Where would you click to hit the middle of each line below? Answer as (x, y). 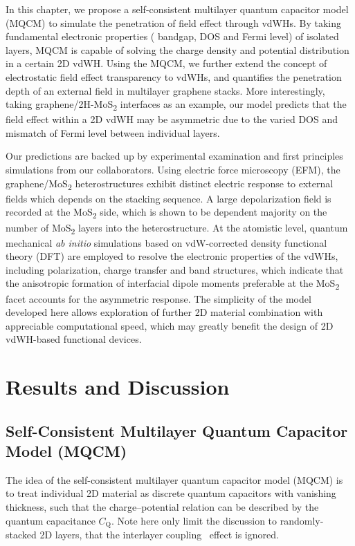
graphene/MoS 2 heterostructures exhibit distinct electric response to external (170, 184)
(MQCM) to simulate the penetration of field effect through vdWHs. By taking (174, 22)
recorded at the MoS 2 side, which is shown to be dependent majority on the (166, 213)
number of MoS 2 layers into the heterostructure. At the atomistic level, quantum (177, 228)
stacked (21, 535)
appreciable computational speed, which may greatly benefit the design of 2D (170, 325)
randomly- (302, 520)
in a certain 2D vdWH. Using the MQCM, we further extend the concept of (166, 63)
